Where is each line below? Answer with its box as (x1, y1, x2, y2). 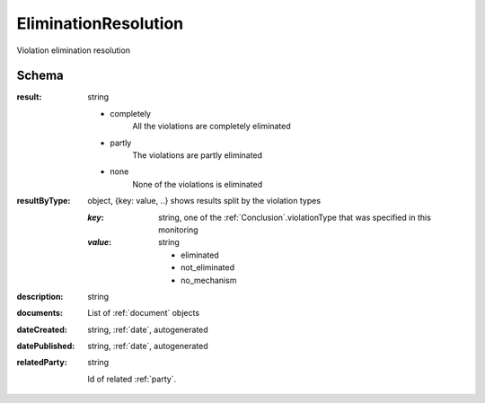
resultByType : (16, 196, 71, 206)
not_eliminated (181, 262, 235, 273)
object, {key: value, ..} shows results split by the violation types (87, 196, 322, 206)
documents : (16, 308, 63, 319)
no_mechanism (181, 275, 237, 285)
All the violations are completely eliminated (132, 121, 291, 132)
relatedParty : (16, 357, 67, 368)
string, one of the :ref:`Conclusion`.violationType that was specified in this (158, 212, 431, 223)
